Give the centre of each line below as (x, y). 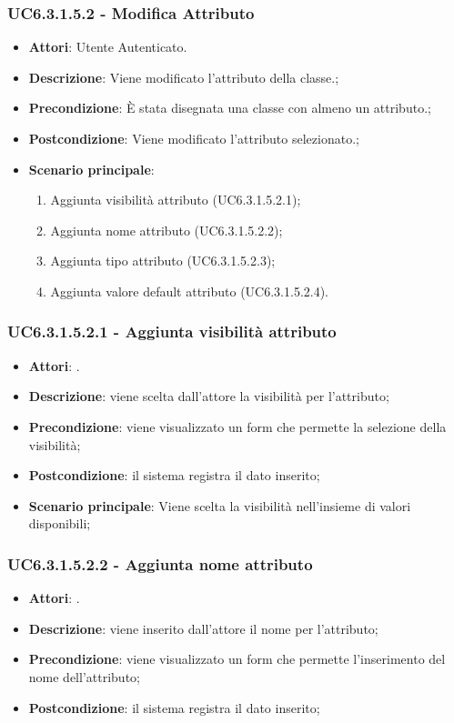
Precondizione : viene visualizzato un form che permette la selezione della (237, 426)
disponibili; (60, 523)
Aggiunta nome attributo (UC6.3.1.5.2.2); (166, 230)
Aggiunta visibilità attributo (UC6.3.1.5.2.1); (176, 200)
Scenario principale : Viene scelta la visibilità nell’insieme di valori (220, 505)
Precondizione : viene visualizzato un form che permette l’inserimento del (237, 659)
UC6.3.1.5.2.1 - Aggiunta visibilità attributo (172, 331)
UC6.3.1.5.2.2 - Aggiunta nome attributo (160, 563)
